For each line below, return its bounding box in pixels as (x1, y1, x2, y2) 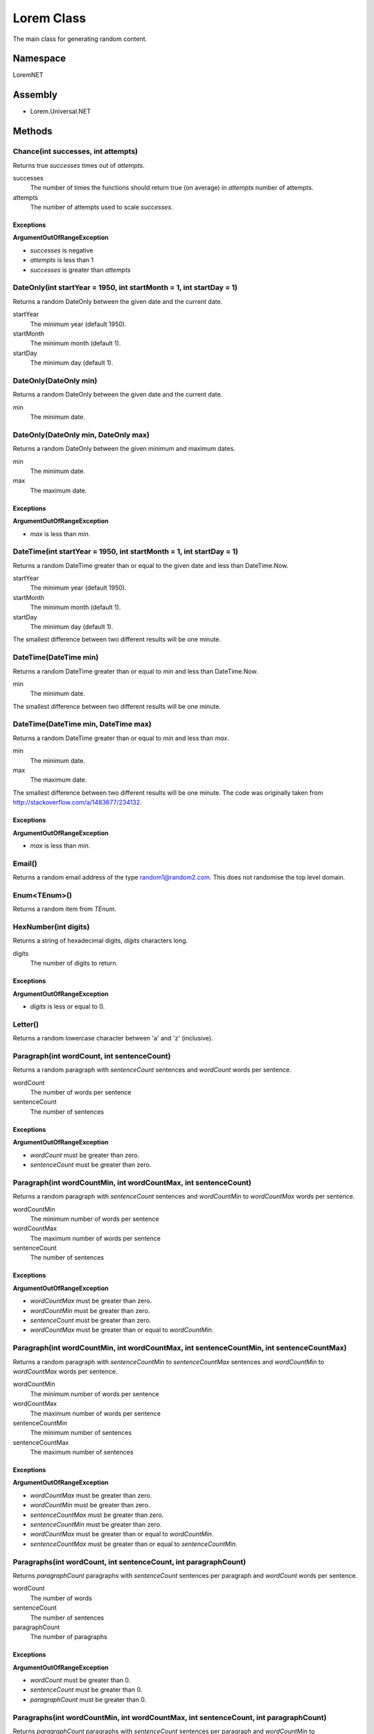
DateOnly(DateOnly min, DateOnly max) (12, 430, 150, 440)
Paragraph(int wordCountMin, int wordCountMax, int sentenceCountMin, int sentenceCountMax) (12, 1343, 347, 1353)
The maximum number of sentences (30, 1448, 134, 1457)
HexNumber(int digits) (12, 922, 90, 932)
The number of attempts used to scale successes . (30, 203, 173, 212)
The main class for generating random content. (12, 35, 148, 43)
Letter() (12, 1020, 39, 1029)
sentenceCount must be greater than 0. (30, 1685, 143, 1694)
